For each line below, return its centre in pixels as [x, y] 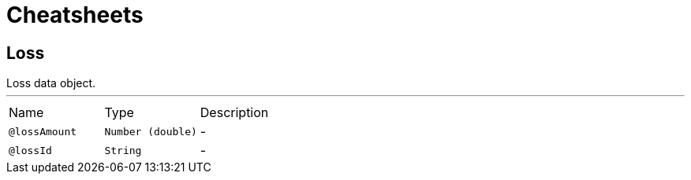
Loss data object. [51, 83]
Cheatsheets [75, 15]
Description [234, 113]
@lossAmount [43, 131]
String [123, 150]
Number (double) [151, 131]
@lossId [30, 150]
